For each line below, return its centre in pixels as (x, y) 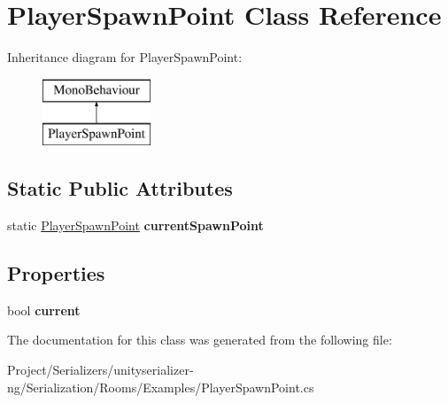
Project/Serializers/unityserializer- (100, 370)
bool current (44, 310)
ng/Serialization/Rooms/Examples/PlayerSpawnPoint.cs (161, 387)
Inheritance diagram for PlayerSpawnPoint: (125, 57)
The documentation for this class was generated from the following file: (200, 340)
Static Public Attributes (120, 188)
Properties (56, 273)
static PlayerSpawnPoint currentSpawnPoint (135, 225)
